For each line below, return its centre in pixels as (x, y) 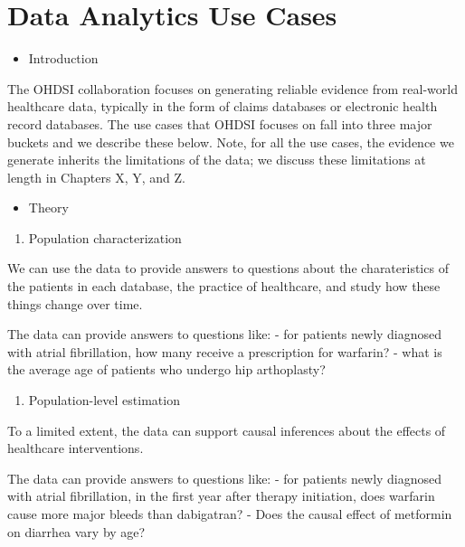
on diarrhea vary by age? (76, 531)
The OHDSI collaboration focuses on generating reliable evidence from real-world (232, 88)
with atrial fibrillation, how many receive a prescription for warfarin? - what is (225, 351)
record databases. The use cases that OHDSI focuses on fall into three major (220, 123)
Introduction (63, 58)
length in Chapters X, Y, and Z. (96, 177)
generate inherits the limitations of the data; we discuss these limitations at (217, 160)
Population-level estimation (104, 400)
